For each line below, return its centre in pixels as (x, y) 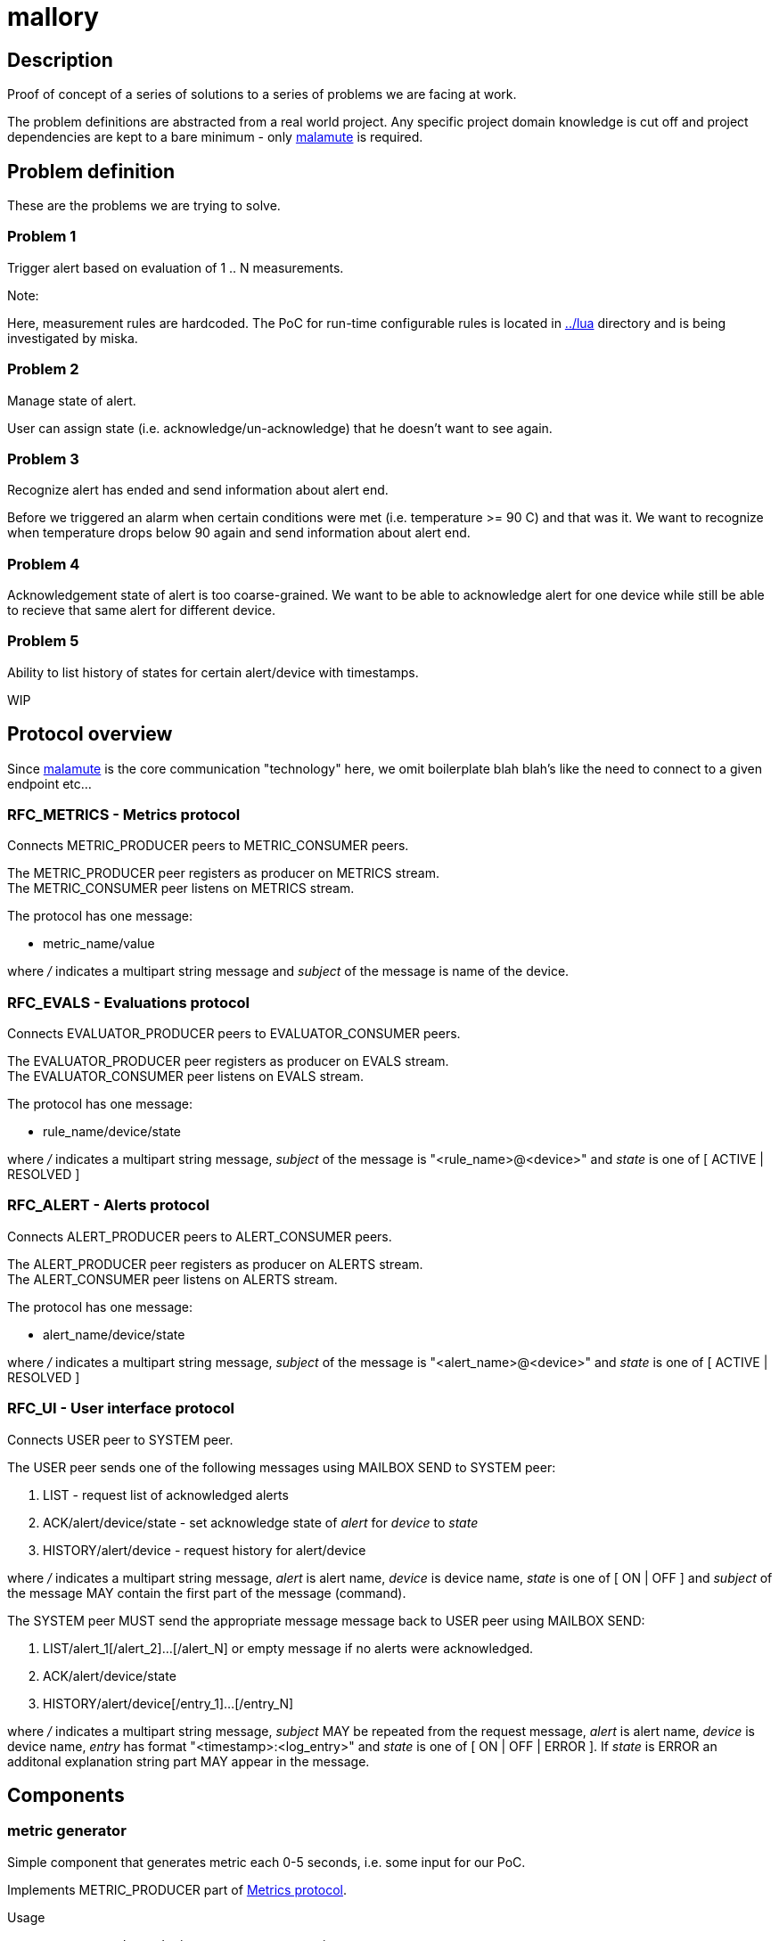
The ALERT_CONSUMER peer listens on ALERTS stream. (172, 1279)
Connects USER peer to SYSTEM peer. (120, 1439)
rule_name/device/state (112, 1132)
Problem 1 (42, 237)
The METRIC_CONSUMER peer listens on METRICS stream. (181, 889)
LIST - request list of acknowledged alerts (166, 1495)
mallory (53, 17)
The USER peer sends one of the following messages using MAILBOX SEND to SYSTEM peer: (282, 1467)
